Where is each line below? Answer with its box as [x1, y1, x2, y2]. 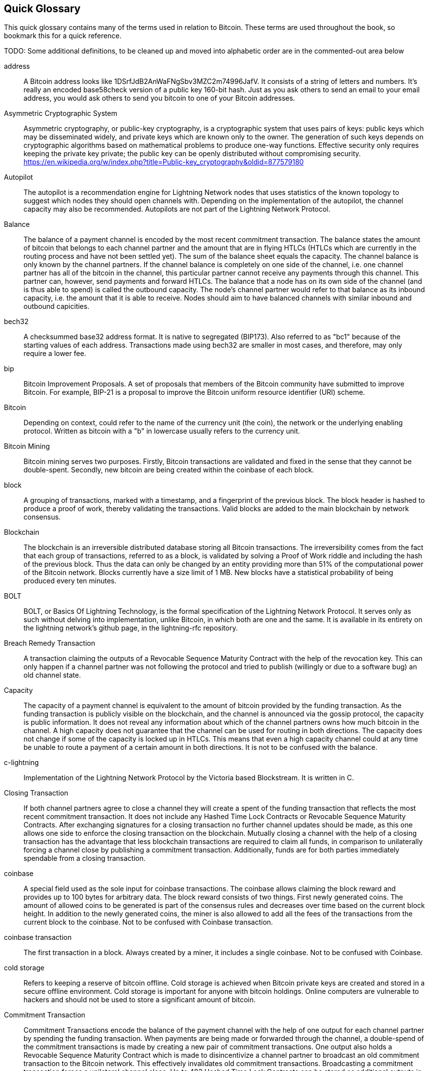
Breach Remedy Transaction [4, 639, 95, 648]
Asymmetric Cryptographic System [4, 109, 117, 118]
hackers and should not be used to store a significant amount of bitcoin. [24, 995, 256, 1004]
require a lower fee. [24, 349, 86, 358]
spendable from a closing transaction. [24, 854, 146, 863]
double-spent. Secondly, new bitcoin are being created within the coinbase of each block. [24, 466, 314, 474]
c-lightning [4, 758, 39, 767]
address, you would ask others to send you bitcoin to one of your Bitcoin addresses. [24, 94, 295, 103]
